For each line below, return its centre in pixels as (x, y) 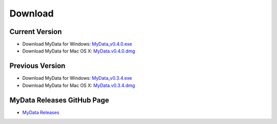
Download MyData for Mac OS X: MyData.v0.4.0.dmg (79, 51)
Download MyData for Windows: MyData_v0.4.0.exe (77, 44)
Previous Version (37, 66)
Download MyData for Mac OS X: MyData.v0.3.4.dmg (79, 85)
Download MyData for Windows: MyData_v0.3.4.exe (77, 78)
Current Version (36, 32)
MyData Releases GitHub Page (59, 100)
